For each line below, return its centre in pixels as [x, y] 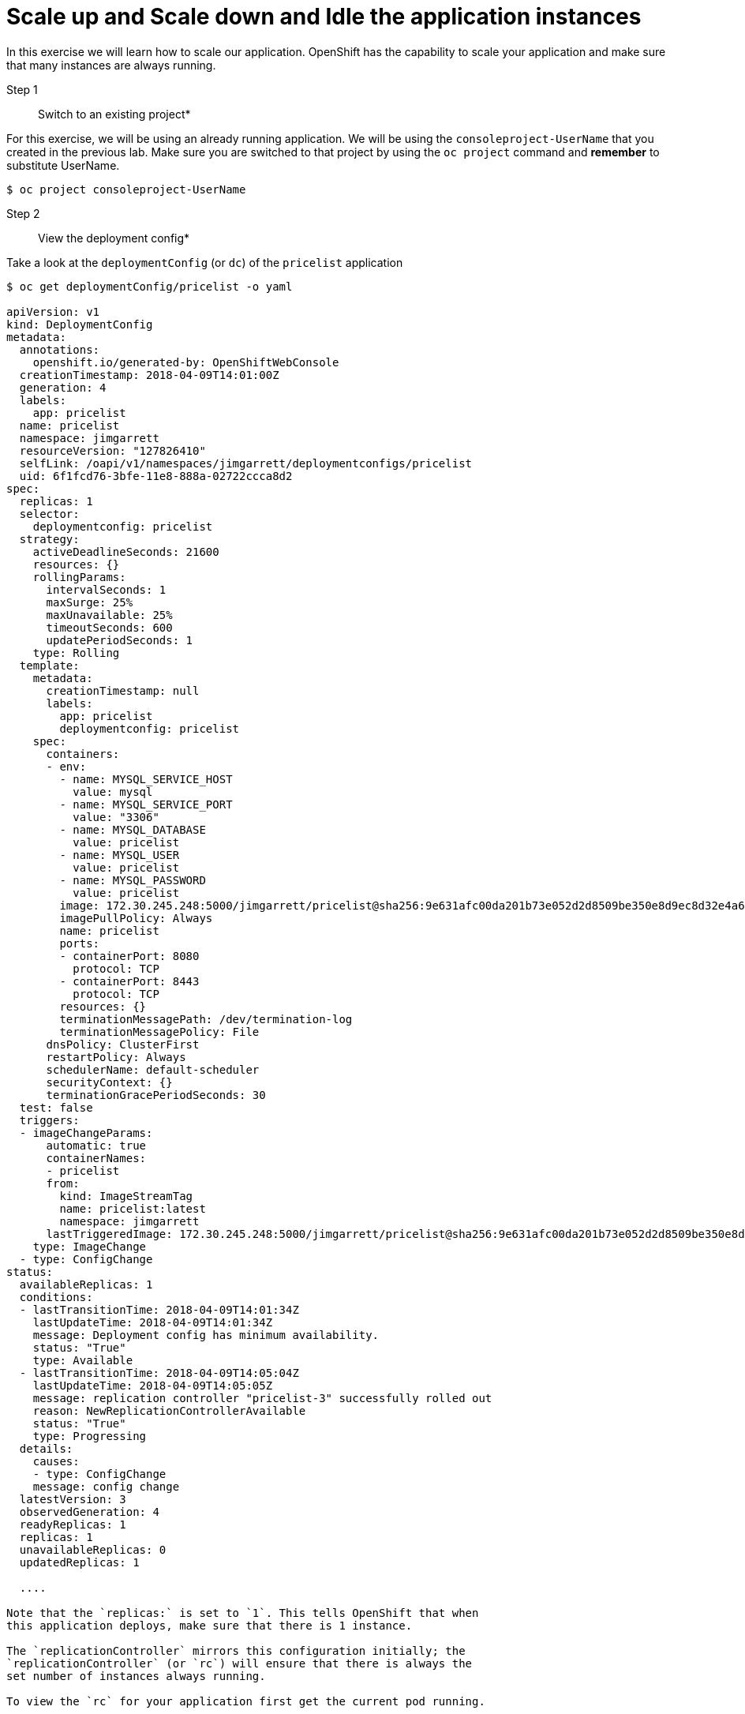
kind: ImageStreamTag [126, 1196]
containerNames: [96, 1158]
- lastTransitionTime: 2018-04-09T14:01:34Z [159, 1309]
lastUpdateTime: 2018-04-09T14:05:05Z [153, 1385]
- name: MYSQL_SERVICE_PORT [146, 804]
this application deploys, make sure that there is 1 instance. [210, 1625]
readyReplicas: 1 [73, 1524]
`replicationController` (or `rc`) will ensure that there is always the [240, 1663]
